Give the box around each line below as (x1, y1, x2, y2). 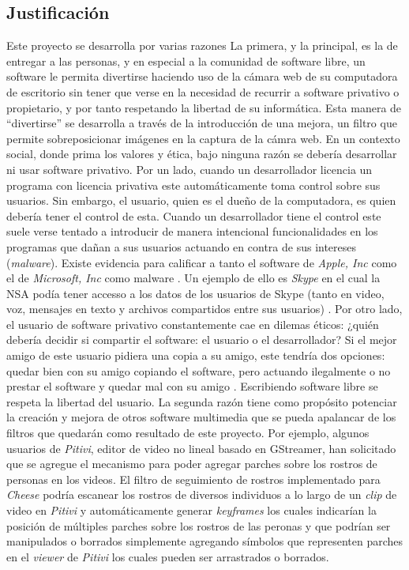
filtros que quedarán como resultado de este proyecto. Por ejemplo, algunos (6, 425, 370, 441)
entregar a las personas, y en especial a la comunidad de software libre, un (6, 52, 366, 69)
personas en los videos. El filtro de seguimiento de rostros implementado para (6, 470, 381, 487)
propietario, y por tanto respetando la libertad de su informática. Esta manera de (6, 99, 402, 115)
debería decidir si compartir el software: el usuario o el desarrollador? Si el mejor (6, 331, 397, 348)
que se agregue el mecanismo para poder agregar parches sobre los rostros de (6, 455, 377, 472)
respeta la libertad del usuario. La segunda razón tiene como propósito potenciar (6, 393, 397, 410)
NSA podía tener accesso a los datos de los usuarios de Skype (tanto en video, (6, 285, 385, 301)
